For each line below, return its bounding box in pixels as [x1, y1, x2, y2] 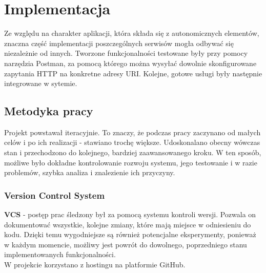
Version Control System [4, 188, 105, 201]
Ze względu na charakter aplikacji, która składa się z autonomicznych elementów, [4, 28, 259, 38]
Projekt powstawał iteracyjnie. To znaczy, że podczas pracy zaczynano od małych [4, 127, 261, 137]
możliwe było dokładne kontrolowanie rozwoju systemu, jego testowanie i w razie [4, 157, 257, 167]
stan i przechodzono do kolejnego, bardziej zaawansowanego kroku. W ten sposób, [4, 147, 261, 158]
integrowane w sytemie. [4, 78, 77, 89]
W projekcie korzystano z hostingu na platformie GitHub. [4, 259, 186, 270]
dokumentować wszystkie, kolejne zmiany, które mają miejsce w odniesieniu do [4, 219, 251, 229]
